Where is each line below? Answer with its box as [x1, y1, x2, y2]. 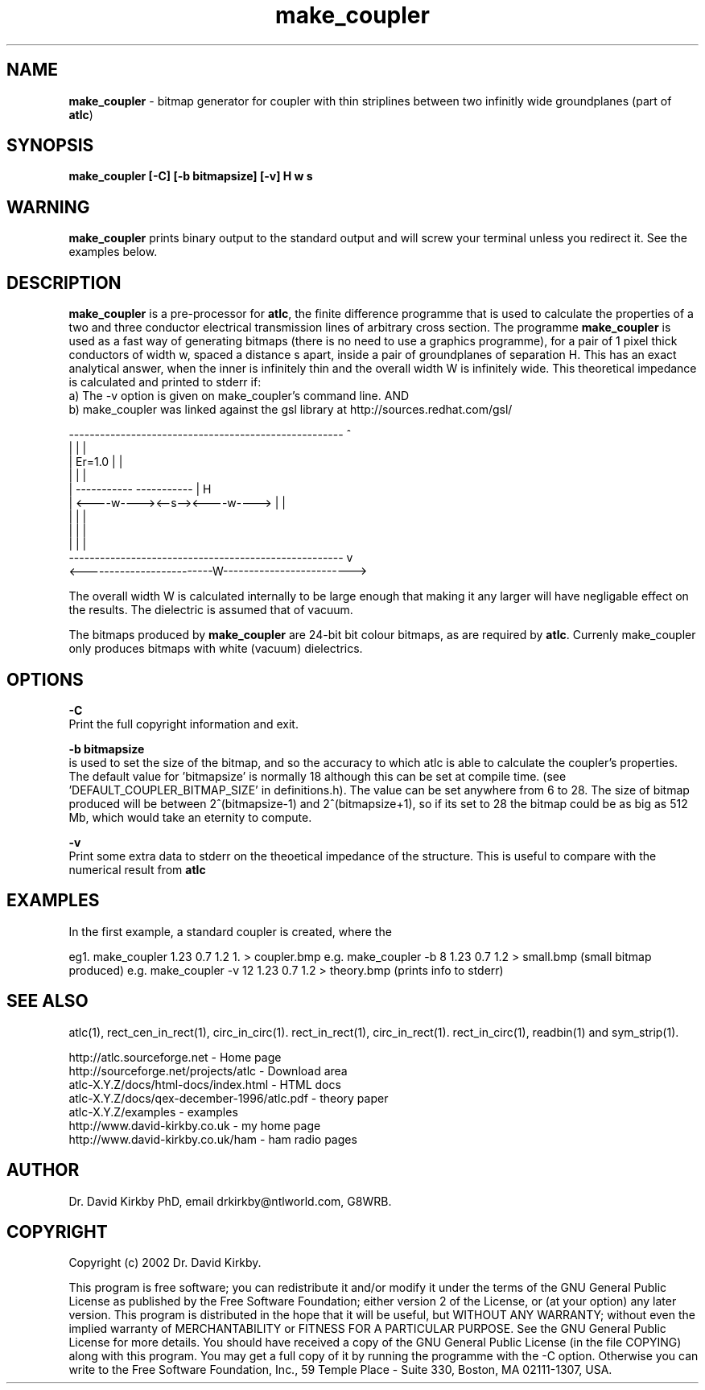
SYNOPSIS [6, 135, 94, 156]
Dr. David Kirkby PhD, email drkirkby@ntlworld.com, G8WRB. [68, 1194, 392, 1208]
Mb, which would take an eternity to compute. [68, 810, 312, 824]
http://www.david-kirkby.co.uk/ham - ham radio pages [68, 1132, 357, 1146]
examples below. [68, 245, 158, 259]
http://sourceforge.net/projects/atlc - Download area [68, 1063, 348, 1078]
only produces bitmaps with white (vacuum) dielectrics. [68, 641, 363, 656]
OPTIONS [6, 669, 84, 690]
